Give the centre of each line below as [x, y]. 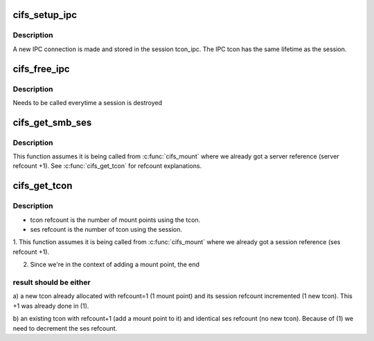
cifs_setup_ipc [45, 15]
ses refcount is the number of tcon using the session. [106, 230]
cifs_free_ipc [41, 69]
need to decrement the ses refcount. [65, 328]
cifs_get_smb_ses [52, 122]
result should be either [52, 282]
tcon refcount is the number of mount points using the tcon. [115, 220]
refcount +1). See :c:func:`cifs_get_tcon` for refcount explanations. [107, 166]
